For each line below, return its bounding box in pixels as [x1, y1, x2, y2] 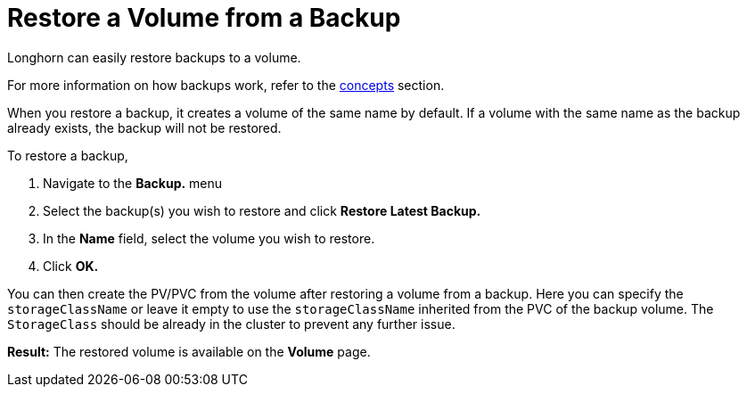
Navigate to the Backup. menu [43, 175, 223, 191]
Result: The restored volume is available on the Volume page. [7, 343, 371, 359]
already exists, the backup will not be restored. [7, 119, 282, 135]
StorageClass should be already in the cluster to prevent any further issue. [7, 316, 456, 332]
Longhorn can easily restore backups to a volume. [7, 49, 301, 65]
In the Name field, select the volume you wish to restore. [43, 230, 375, 246]
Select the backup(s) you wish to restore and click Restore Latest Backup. [43, 202, 481, 218]
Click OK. [43, 258, 99, 274]
